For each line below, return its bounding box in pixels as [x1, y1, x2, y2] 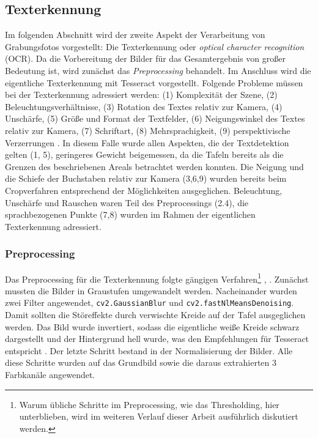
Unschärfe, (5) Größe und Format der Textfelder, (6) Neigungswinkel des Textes [5, 112, 305, 125]
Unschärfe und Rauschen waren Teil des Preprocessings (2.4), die [5, 196, 249, 209]
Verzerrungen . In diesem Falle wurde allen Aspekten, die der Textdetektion [5, 136, 289, 149]
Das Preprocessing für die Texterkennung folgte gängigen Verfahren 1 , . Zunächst [5, 270, 309, 285]
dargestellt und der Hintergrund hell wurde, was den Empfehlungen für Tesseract [5, 332, 309, 345]
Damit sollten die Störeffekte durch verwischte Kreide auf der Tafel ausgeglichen [5, 308, 306, 321]
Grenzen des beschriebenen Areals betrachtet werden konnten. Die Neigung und [5, 160, 304, 173]
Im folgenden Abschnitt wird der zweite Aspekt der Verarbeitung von [5, 28, 265, 41]
